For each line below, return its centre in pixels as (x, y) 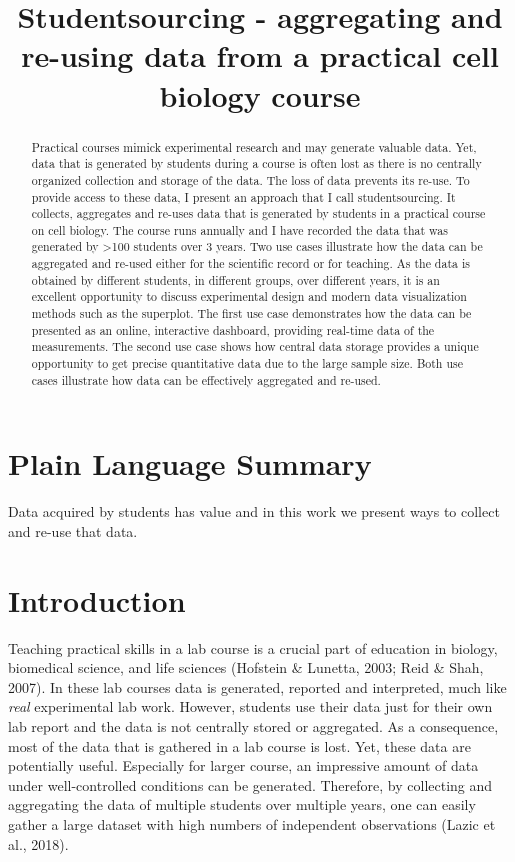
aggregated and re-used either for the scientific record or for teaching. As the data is (250, 263)
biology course (260, 94)
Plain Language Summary (190, 463)
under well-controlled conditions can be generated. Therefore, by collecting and (250, 784)
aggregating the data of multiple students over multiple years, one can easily (242, 804)
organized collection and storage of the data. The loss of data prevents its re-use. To (250, 179)
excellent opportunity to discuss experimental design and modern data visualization (249, 296)
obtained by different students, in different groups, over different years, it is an (235, 279)
